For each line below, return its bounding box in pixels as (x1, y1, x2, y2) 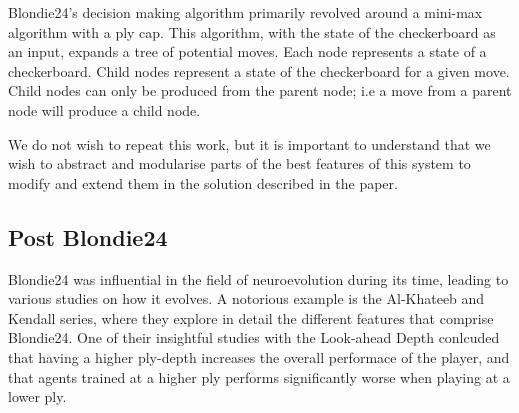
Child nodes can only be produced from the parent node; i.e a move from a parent (8, 80, 512, 101)
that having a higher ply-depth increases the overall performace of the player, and (8, 346, 510, 367)
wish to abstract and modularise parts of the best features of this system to (8, 153, 471, 174)
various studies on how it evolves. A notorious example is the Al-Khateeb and (8, 288, 485, 309)
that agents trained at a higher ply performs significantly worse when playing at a (8, 366, 510, 387)
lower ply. (8, 386, 67, 407)
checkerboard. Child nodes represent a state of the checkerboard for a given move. (8, 60, 510, 81)
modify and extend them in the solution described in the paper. (8, 172, 398, 193)
